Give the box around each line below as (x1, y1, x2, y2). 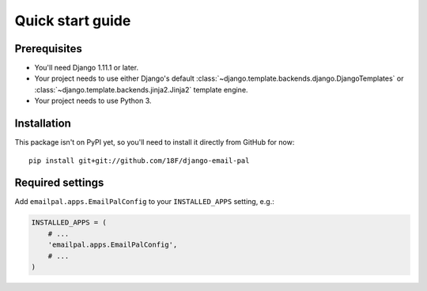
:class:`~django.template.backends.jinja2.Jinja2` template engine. (34, 85, 248, 94)
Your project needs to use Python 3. (34, 96, 152, 106)
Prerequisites (14, 42, 82, 55)
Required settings (14, 176, 104, 190)
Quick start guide (14, 12, 131, 29)
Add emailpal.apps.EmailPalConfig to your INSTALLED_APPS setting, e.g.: (14, 197, 274, 206)
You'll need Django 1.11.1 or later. (34, 63, 138, 73)
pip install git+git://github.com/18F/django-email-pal (28, 156, 250, 165)
